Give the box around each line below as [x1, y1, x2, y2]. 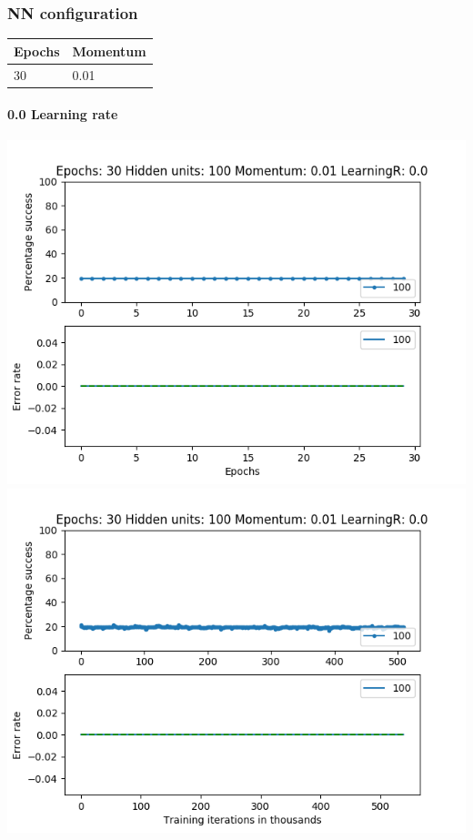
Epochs [14, 41, 60, 60]
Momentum [72, 41, 146, 60]
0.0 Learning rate [7, 105, 118, 124]
